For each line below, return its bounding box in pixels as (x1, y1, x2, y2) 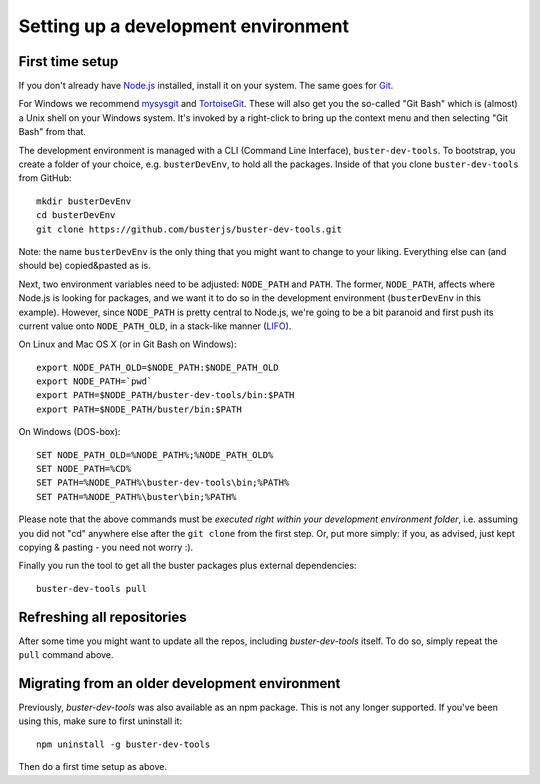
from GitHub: (18, 172, 72, 184)
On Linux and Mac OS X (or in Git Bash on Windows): (18, 338, 237, 350)
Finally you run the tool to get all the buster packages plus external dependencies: (18, 560, 357, 572)
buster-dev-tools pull (36, 583, 148, 594)
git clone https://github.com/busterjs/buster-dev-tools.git (36, 223, 342, 235)
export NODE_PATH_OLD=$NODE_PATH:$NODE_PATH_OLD (36, 361, 279, 373)
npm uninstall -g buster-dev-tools (36, 738, 211, 750)
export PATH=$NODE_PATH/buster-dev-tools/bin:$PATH (36, 390, 295, 401)
